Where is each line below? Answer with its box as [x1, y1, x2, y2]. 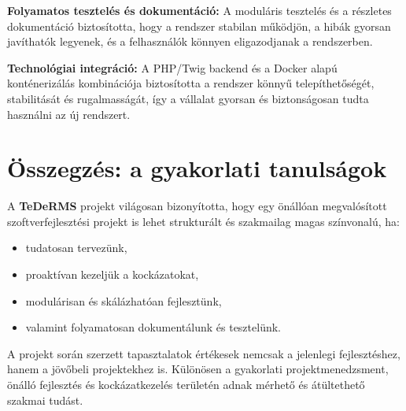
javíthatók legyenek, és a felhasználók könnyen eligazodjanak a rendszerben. [7, 33, 373, 50]
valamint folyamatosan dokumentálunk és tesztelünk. [25, 319, 281, 335]
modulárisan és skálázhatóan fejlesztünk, [25, 292, 222, 309]
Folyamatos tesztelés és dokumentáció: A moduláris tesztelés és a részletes [7, 2, 392, 18]
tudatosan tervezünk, [25, 239, 127, 256]
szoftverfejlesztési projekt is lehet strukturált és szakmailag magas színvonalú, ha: [7, 213, 400, 229]
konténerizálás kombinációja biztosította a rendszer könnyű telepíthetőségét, [7, 75, 375, 91]
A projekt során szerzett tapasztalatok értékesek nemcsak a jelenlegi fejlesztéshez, [7, 345, 400, 361]
